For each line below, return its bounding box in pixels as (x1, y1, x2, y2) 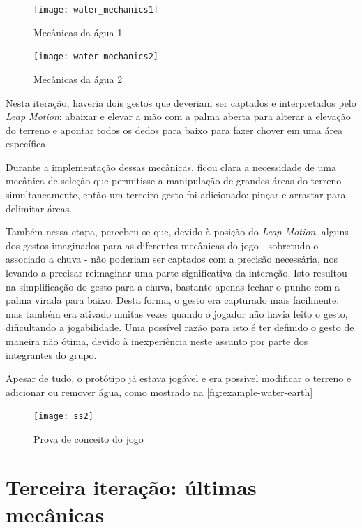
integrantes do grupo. (6, 347, 97, 362)
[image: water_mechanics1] (33, 5, 158, 15)
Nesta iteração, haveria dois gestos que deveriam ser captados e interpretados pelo (6, 95, 356, 110)
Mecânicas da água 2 (33, 71, 123, 86)
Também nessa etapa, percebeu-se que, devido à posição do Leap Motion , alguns (6, 224, 349, 239)
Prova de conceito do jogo (33, 432, 144, 446)
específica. (6, 136, 49, 151)
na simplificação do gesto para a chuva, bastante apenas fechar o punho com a (6, 279, 340, 293)
